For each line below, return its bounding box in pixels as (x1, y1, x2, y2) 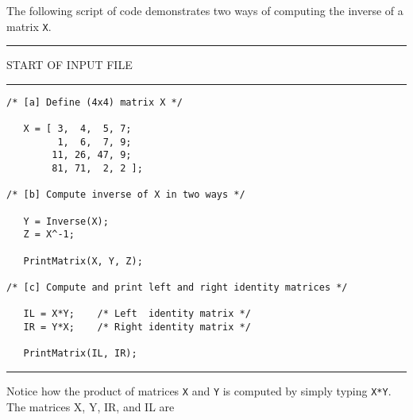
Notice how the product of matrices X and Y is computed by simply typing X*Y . (6, 382, 392, 399)
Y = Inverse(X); (23, 215, 109, 227)
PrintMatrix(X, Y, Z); (23, 255, 143, 267)
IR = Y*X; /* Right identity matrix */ (23, 322, 251, 333)
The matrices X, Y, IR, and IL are (6, 398, 175, 414)
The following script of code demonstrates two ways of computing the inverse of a (6, 2, 403, 18)
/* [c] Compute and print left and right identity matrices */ (6, 282, 348, 294)
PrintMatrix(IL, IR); (23, 348, 137, 360)
